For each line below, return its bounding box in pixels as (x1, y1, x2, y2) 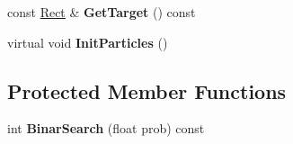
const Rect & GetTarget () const (7, 3, 196, 21)
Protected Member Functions (7, 76, 287, 104)
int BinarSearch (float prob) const (7, 119, 205, 138)
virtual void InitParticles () (7, 32, 168, 51)
